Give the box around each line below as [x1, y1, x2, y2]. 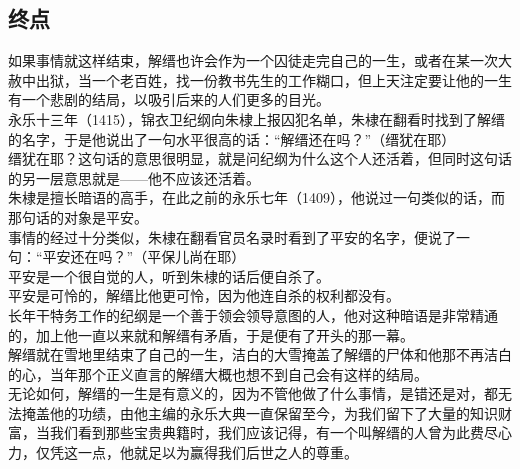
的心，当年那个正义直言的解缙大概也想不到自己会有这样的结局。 [8, 363, 428, 384]
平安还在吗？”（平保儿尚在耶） [42, 246, 246, 267]
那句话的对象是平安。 [8, 206, 148, 227]
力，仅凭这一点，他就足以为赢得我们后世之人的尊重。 [8, 442, 358, 463]
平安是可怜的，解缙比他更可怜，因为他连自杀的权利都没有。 [8, 285, 400, 306]
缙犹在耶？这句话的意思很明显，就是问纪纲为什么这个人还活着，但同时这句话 [8, 148, 512, 169]
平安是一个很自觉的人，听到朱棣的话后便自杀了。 [8, 265, 330, 286]
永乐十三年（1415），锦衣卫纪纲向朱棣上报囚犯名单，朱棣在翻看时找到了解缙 [8, 108, 505, 129]
